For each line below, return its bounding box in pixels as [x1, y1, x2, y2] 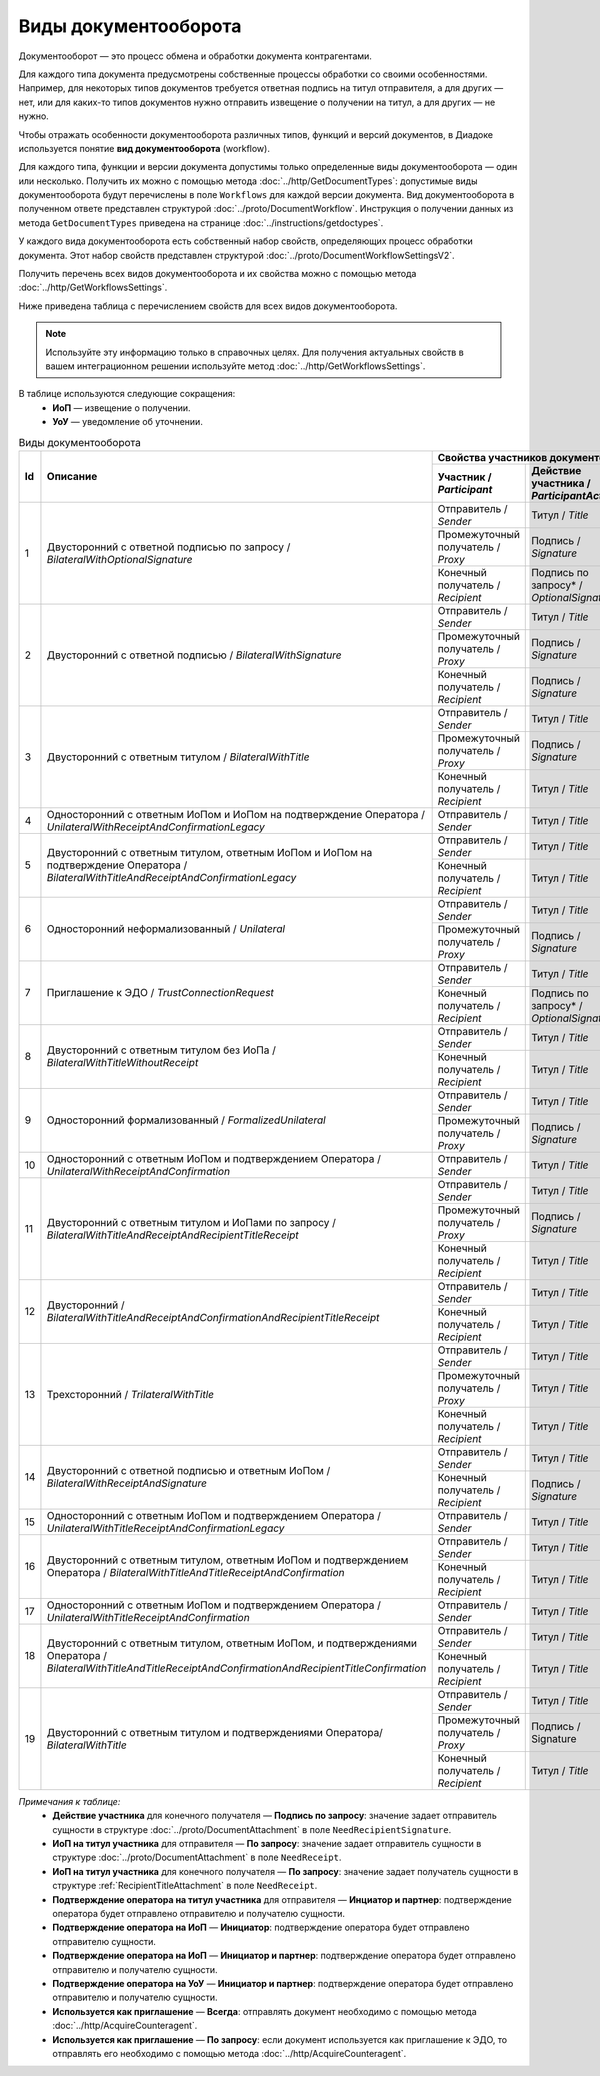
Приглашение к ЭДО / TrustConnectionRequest [46, 986, 275, 1000]
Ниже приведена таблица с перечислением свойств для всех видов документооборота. [18, 300, 398, 312]
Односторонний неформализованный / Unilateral [46, 922, 285, 936]
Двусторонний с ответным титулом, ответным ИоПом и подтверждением [46, 1553, 409, 1567]
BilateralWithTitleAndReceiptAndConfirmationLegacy [46, 871, 297, 885]
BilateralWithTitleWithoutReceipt [46, 1056, 199, 1070]
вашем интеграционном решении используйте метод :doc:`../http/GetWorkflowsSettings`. [45, 360, 426, 372]
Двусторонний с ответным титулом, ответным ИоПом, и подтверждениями [46, 1636, 418, 1650]
